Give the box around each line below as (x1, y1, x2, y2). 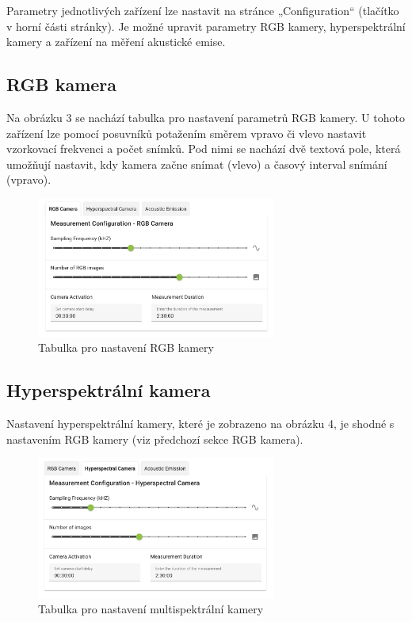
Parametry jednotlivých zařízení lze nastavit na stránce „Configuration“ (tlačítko (6, 2, 399, 18)
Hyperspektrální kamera (6, 378, 211, 403)
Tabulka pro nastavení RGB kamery (38, 339, 214, 356)
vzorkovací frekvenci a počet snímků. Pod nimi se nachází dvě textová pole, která (6, 140, 401, 157)
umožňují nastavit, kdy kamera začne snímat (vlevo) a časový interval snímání (6, 155, 387, 172)
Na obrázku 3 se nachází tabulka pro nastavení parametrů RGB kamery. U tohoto (6, 109, 405, 125)
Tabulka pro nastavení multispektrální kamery (38, 600, 264, 616)
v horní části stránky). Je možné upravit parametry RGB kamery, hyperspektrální (6, 17, 406, 34)
